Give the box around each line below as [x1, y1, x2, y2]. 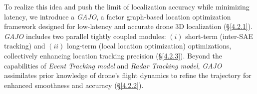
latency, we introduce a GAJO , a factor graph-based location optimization [4, 11, 231, 21]
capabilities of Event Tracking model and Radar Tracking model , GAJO [4, 60, 222, 70]
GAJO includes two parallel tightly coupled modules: [4, 30, 166, 41]
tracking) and [4, 40, 45, 51]
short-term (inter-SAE [185, 30, 253, 41]
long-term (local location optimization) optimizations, [66, 40, 232, 51]
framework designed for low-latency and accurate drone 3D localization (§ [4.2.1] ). [4, 21, 253, 31]
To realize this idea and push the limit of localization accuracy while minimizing [4, 1, 250, 11]
